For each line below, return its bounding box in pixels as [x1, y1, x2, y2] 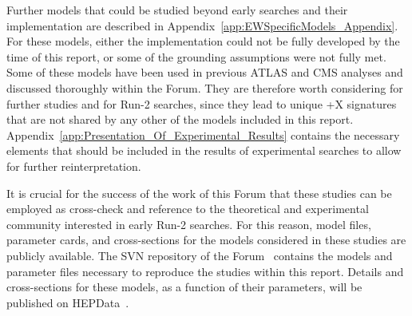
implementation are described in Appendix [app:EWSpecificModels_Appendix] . [6, 17, 398, 34]
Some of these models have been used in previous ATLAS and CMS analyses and [6, 64, 403, 81]
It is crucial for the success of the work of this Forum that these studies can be [6, 184, 392, 201]
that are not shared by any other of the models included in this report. [6, 111, 354, 128]
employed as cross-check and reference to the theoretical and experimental [6, 200, 369, 217]
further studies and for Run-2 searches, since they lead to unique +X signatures [6, 95, 397, 112]
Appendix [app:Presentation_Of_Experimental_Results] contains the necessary [6, 126, 400, 143]
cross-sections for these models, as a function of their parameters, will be [6, 278, 362, 295]
